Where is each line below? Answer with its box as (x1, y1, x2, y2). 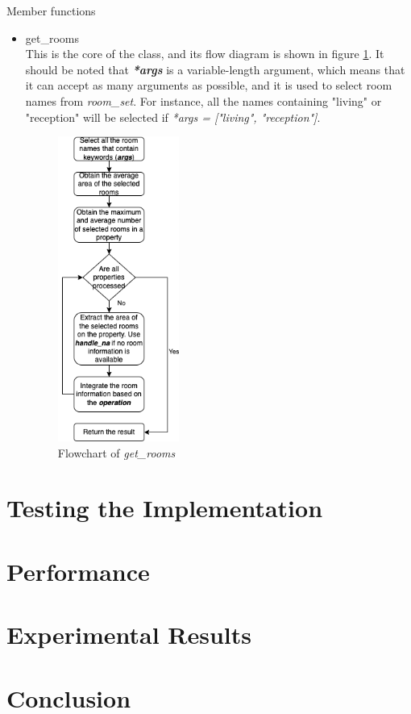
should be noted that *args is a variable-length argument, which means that (25, 61, 405, 77)
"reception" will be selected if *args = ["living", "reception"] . (25, 108, 321, 125)
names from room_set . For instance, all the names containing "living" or (25, 92, 382, 109)
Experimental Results (6, 618, 251, 651)
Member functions (6, 2, 96, 19)
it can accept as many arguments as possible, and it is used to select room (25, 77, 392, 94)
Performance (6, 554, 150, 587)
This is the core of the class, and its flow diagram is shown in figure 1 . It (25, 45, 384, 62)
